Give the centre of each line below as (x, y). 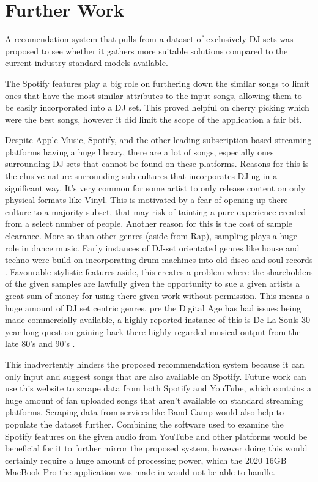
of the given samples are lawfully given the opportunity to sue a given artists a (153, 284)
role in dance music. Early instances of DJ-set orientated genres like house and (152, 247)
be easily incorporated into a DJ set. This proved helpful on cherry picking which (157, 107)
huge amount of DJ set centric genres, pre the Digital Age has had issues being (153, 307)
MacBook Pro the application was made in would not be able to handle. (140, 472)
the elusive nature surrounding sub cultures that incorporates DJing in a (141, 176)
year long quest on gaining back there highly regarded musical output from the (153, 331)
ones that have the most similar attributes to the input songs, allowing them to (153, 95)
